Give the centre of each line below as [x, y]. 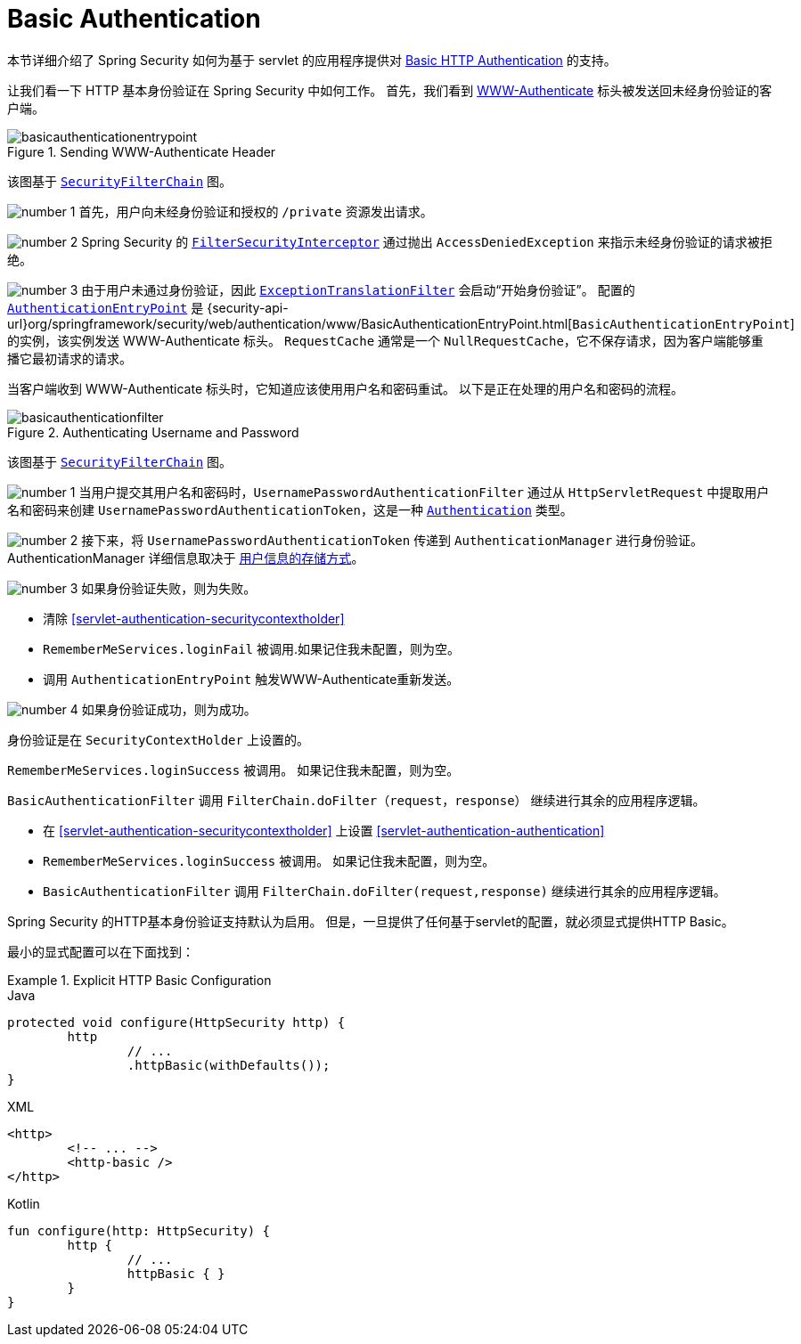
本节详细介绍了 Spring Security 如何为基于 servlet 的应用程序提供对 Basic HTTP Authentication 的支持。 [312, 60]
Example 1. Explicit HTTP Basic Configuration [139, 980]
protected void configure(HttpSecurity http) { [176, 1022]
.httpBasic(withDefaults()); [229, 1065]
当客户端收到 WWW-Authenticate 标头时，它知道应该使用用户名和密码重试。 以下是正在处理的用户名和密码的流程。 [345, 388]
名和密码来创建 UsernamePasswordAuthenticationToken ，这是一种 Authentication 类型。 [290, 509]
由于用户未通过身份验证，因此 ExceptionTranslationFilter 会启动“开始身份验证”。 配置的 [358, 289]
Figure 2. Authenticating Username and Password [153, 432]
